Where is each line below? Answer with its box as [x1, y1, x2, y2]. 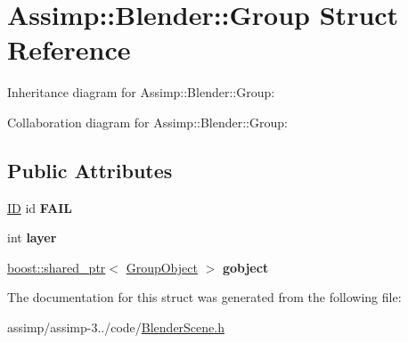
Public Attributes [7, 156, 173, 184]
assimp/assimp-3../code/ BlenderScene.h [7, 318, 224, 337]
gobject [222, 257, 269, 276]
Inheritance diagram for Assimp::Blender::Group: [7, 83, 275, 102]
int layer [7, 228, 57, 247]
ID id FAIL [7, 198, 73, 216]
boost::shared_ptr [7, 257, 106, 276]
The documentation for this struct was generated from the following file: [7, 288, 402, 306]
